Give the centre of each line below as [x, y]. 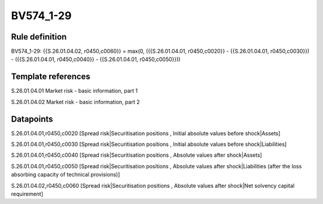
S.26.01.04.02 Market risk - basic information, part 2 [75, 102]
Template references [51, 77]
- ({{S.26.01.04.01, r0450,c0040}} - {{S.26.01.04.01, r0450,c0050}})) [96, 59]
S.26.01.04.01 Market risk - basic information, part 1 [74, 91]
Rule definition [39, 37]
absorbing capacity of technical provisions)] [65, 175]
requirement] [27, 194]
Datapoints [32, 119]
